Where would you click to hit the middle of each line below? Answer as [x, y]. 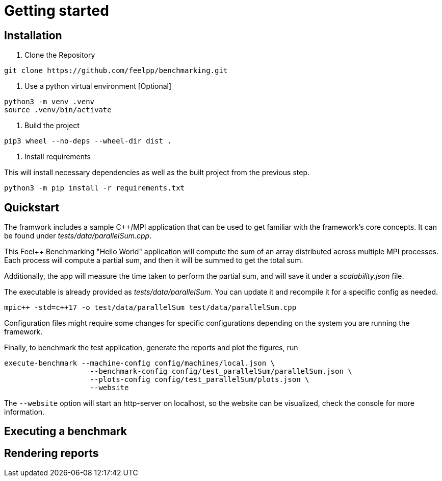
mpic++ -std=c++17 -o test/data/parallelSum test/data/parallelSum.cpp [150, 308]
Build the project [52, 126]
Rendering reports [51, 453]
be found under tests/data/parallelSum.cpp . [78, 236]
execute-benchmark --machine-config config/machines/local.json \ [140, 363]
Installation [33, 35]
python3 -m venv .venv [49, 102]
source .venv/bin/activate [58, 110]
